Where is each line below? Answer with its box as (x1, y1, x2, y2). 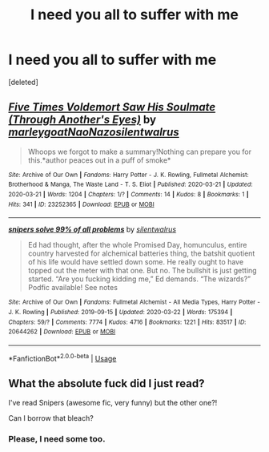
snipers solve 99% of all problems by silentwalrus (8, 224, 177, 234)
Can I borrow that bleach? (8, 414, 94, 423)
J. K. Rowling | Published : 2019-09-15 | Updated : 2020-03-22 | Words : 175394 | (8, 309, 233, 317)
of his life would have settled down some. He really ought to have (27, 257, 244, 267)
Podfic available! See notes (27, 283, 118, 293)
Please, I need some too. (8, 434, 106, 445)
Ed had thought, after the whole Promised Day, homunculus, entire (27, 240, 247, 250)
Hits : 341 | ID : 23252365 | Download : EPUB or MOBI (8, 200, 155, 208)
